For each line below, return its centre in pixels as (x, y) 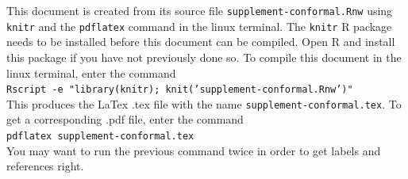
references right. (45, 166)
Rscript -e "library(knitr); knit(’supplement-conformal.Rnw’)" (180, 90)
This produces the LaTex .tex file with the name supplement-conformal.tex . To (204, 103)
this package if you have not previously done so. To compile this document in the (204, 57)
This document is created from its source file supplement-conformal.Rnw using (200, 10)
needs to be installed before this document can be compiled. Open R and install (201, 42)
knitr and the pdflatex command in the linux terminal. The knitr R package (199, 26)
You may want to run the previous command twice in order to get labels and (194, 150)
